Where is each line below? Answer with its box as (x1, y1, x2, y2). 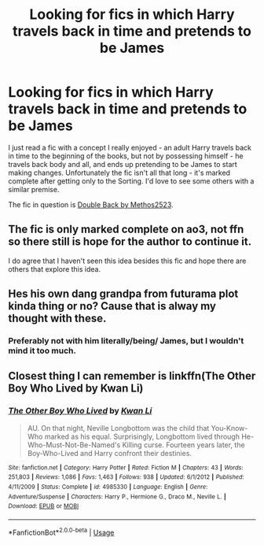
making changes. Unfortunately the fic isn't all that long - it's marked (8, 168, 230, 177)
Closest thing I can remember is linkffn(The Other (8, 369, 256, 383)
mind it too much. (8, 345, 77, 356)
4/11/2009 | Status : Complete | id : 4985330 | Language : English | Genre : (8, 483, 208, 491)
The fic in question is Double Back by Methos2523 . (8, 199, 174, 209)
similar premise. (8, 184, 60, 194)
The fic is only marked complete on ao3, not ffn (8, 223, 244, 236)
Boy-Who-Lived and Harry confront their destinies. (27, 448, 192, 458)
